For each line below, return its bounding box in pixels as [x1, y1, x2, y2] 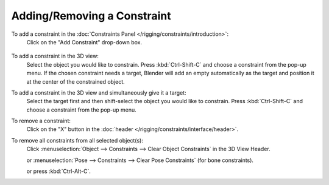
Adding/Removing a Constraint [11, 9, 171, 22]
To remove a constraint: [11, 117, 71, 124]
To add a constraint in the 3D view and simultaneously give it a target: [11, 89, 186, 96]
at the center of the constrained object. [26, 78, 125, 85]
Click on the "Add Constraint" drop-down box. [26, 38, 143, 45]
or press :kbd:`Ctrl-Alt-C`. [26, 167, 91, 175]
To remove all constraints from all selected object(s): [11, 136, 143, 144]
